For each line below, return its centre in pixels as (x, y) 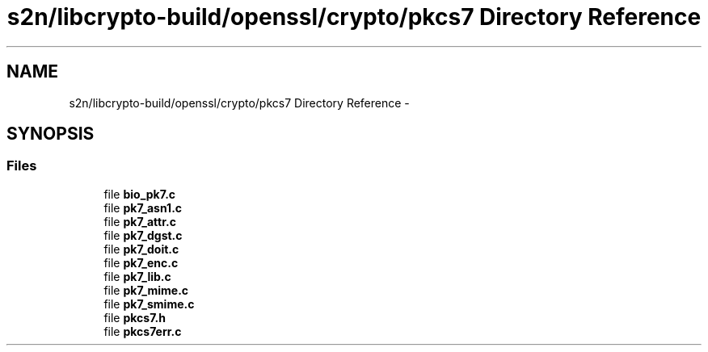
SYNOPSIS (51, 134)
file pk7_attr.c (140, 221)
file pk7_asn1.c (143, 207)
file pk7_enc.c (141, 262)
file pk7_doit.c (141, 249)
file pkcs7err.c (143, 331)
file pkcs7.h (135, 317)
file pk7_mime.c (146, 290)
